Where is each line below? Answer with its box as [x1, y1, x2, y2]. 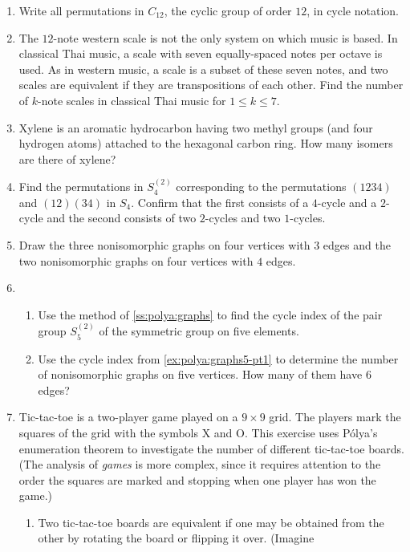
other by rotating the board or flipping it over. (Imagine [38, 530, 315, 546]
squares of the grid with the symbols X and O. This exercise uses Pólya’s [18, 424, 378, 440]
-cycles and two [205, 209, 281, 226]
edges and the [323, 236, 391, 253]
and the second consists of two [47, 209, 197, 226]
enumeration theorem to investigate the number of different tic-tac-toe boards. [18, 440, 405, 457]
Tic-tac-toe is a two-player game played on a [18, 408, 238, 425]
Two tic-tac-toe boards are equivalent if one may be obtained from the [38, 513, 384, 530]
